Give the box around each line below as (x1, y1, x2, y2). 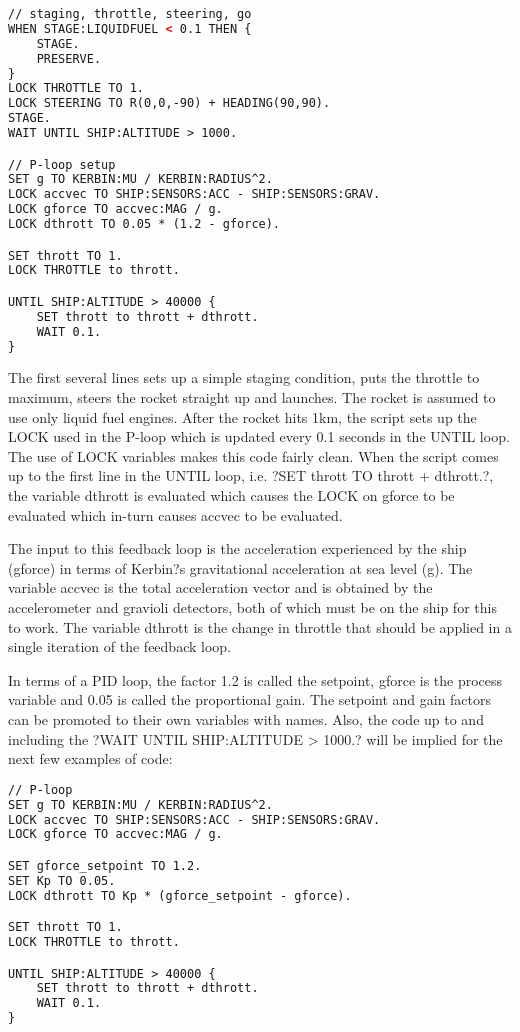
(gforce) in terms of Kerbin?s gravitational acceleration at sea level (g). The (8, 557, 473, 578)
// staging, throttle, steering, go (8, 7, 252, 21)
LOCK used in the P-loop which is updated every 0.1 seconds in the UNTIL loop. (8, 426, 510, 447)
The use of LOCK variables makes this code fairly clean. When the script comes (8, 445, 499, 466)
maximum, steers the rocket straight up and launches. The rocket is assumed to (8, 387, 496, 408)
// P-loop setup (8, 157, 116, 172)
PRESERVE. (36, 51, 102, 66)
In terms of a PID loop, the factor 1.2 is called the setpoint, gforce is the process (8, 669, 503, 690)
